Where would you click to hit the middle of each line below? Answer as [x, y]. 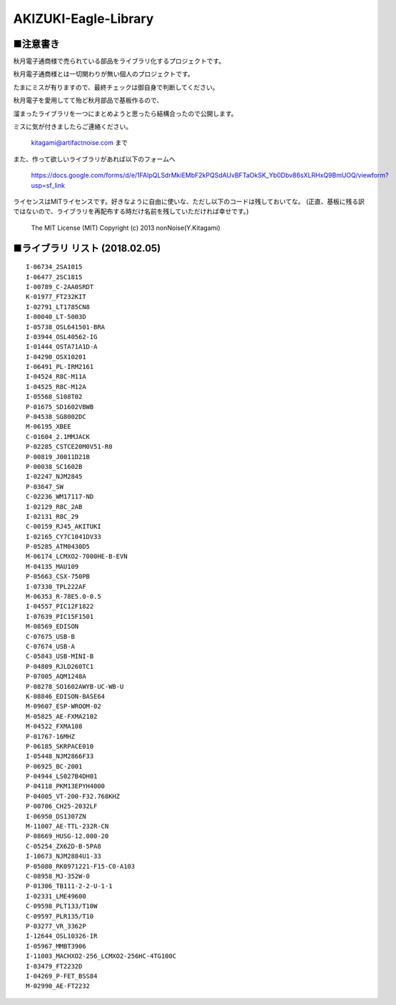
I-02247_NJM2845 [54, 477]
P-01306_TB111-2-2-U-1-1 [69, 886]
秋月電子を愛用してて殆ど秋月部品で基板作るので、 [88, 101]
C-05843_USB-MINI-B [60, 656]
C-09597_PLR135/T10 [60, 916]
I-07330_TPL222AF [56, 586]
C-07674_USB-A [50, 646]
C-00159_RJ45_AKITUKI [64, 527]
